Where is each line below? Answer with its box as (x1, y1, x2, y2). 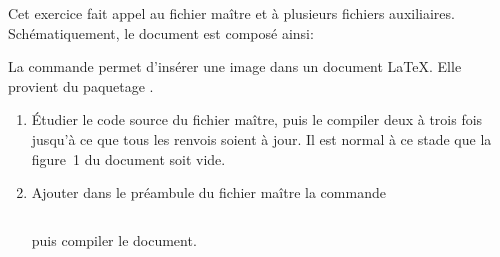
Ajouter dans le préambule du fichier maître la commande (31, 182, 386, 203)
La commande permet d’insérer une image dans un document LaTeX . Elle (8, 56, 462, 77)
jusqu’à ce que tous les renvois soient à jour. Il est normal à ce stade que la (31, 128, 492, 149)
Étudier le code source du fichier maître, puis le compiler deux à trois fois (31, 109, 483, 130)
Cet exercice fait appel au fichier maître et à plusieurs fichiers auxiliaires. (8, 3, 455, 23)
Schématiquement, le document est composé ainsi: (8, 22, 314, 43)
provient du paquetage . (8, 75, 154, 96)
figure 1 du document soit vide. (31, 148, 226, 169)
